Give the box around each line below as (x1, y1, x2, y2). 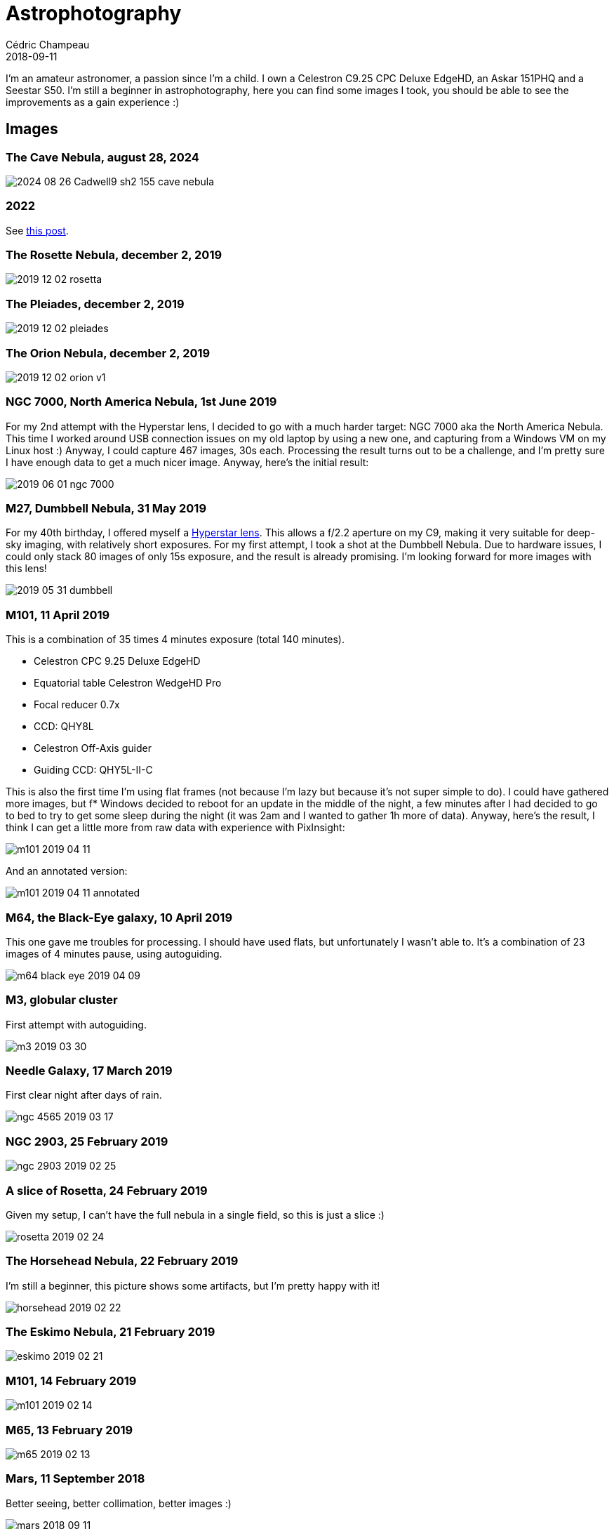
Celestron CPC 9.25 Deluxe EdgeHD (34, 655, 201, 668)
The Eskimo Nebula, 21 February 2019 (6, 1325, 215, 1339)
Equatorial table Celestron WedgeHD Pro (34, 677, 222, 689)
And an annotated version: (6, 865, 128, 878)
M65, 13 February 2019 (6, 1422, 133, 1437)
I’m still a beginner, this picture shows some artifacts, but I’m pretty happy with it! (6, 1279, 380, 1292)
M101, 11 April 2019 (6, 607, 110, 622)
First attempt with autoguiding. (6, 1018, 147, 1031)
